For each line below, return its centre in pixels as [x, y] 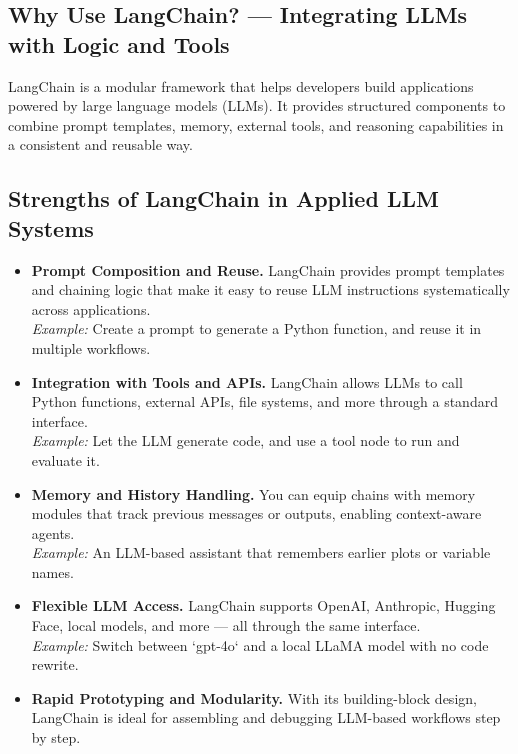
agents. [53, 532]
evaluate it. [65, 459]
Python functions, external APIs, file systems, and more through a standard [264, 401]
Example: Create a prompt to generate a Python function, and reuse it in [256, 328]
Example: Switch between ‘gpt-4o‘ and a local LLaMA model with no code [260, 644]
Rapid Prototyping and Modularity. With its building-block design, [254, 697]
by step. [56, 737]
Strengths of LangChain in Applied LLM [223, 198]
